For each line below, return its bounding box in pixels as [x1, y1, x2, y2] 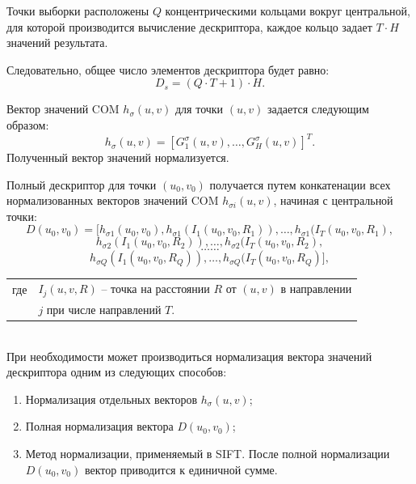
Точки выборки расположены [6, 2, 149, 19]
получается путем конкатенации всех [209, 176, 391, 193]
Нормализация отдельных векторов [25, 390, 198, 407]
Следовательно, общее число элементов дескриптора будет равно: [6, 61, 330, 78]
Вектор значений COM [6, 100, 120, 117]
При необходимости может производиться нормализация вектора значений [6, 347, 372, 364]
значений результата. [6, 34, 108, 51]
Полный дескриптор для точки [6, 176, 157, 193]
